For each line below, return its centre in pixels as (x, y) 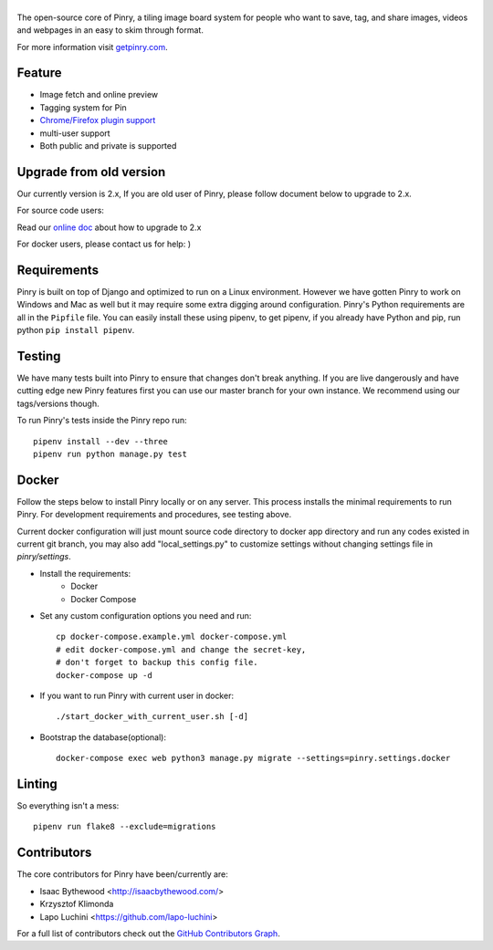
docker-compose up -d (104, 675)
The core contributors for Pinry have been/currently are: (122, 874)
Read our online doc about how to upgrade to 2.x (109, 227)
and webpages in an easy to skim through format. (110, 30)
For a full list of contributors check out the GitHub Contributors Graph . (148, 933)
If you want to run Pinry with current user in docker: (137, 695)
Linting (37, 783)
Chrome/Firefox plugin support (98, 120)
